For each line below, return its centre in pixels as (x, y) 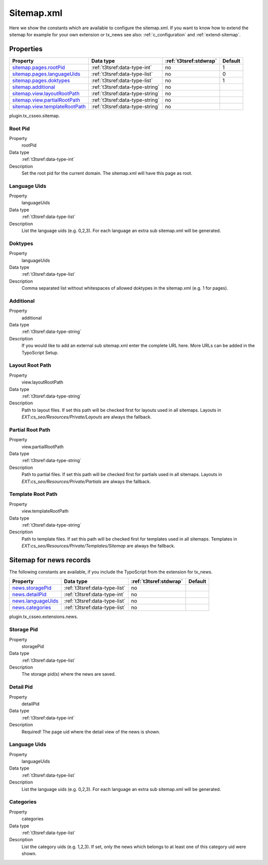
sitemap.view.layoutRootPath (46, 93)
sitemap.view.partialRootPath (46, 100)
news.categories (32, 608)
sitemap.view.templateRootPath (49, 106)
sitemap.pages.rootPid (39, 67)
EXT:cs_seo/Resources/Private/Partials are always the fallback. (86, 481)
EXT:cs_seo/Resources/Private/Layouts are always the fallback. (87, 417)
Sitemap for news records (50, 560)
